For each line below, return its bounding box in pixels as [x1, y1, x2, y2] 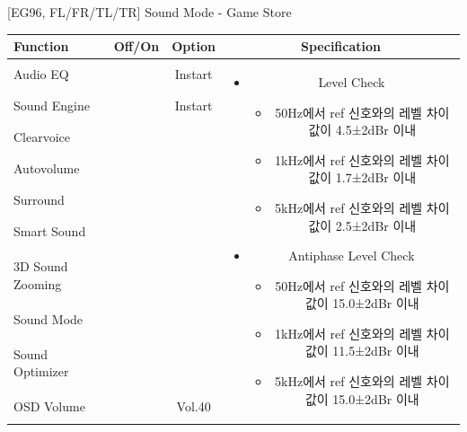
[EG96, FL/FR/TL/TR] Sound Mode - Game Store [7, 3, 292, 21]
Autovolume [13, 159, 80, 178]
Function [13, 37, 69, 56]
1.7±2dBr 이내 [335, 168, 417, 187]
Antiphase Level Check [288, 246, 415, 265]
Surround [13, 190, 65, 209]
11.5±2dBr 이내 [332, 341, 419, 360]
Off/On [113, 37, 160, 56]
